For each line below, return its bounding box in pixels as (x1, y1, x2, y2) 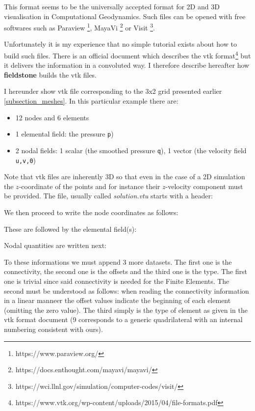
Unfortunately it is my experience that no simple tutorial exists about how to (4, 39, 237, 49)
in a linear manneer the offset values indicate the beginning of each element (4, 295, 231, 305)
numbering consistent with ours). (4, 324, 103, 334)
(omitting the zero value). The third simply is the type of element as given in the (4, 304, 248, 315)
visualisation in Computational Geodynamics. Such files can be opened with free (4, 11, 246, 21)
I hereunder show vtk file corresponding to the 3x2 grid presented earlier (4, 86, 222, 96)
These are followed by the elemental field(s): (4, 223, 137, 234)
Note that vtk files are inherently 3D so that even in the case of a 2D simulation (4, 171, 245, 182)
